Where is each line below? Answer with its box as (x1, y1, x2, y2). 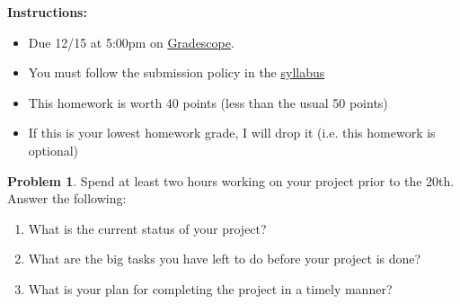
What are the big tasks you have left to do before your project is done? (28, 249, 421, 268)
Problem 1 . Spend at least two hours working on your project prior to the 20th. (7, 171, 455, 190)
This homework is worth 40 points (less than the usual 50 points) (28, 93, 388, 112)
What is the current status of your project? (28, 219, 267, 237)
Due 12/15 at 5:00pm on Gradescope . (28, 32, 234, 51)
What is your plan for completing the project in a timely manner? (28, 279, 393, 298)
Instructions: (7, 3, 87, 21)
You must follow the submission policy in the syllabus (28, 63, 325, 82)
